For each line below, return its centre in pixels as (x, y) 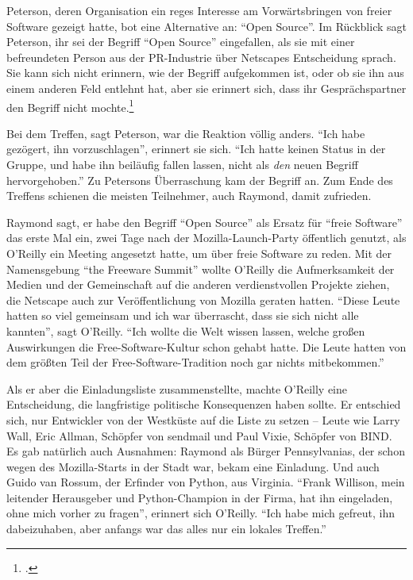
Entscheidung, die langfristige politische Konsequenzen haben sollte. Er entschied (204, 404)
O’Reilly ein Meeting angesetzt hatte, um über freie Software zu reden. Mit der (199, 253)
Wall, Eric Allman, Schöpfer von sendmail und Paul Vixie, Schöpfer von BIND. (199, 435)
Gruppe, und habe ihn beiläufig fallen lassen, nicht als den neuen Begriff (182, 164)
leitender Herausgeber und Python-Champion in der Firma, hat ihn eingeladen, (200, 497)
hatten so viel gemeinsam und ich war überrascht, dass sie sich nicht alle (183, 315)
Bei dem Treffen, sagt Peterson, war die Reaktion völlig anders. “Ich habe (186, 133)
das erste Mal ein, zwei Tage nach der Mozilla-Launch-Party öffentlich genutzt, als (206, 238)
